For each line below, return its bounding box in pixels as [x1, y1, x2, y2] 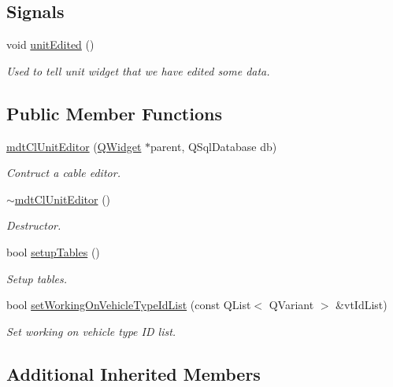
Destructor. [6, 217, 61, 234]
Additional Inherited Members [6, 361, 261, 385]
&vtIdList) [336, 297, 387, 313]
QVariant [269, 297, 314, 313]
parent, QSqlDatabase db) [150, 138, 277, 154]
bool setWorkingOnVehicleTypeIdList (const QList [6, 297, 251, 313]
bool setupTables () [6, 243, 100, 260]
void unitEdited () [6, 36, 95, 53]
